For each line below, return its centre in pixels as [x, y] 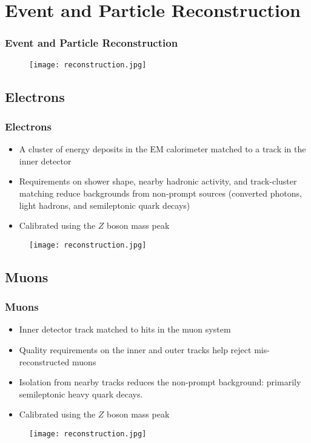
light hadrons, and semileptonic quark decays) [105, 205]
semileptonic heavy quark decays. [81, 394]
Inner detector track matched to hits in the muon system [125, 329]
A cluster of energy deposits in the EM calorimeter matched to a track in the [162, 149]
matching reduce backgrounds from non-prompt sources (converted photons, [160, 193]
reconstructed [44, 361]
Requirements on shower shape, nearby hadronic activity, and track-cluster [158, 181]
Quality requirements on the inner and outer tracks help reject [135, 350]
